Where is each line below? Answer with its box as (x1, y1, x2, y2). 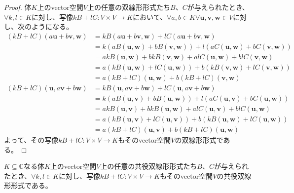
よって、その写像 (4, 135, 59, 145)
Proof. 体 (4, 2, 32, 12)
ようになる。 (31, 21, 73, 32)
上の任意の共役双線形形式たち (100, 161, 197, 171)
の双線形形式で (175, 135, 223, 145)
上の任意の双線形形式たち (87, 2, 170, 12)
